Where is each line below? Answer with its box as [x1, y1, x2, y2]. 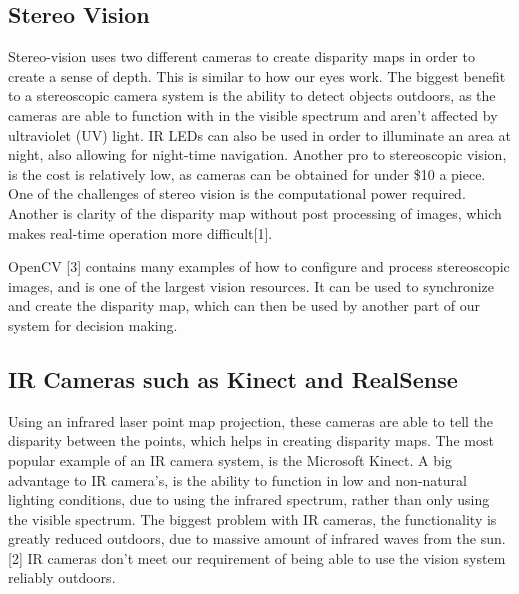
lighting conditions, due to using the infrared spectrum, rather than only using [8, 489, 490, 510]
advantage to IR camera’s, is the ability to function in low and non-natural [8, 469, 467, 490]
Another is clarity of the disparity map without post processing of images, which [8, 202, 502, 223]
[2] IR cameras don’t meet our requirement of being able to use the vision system [8, 547, 506, 568]
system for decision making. [8, 314, 178, 335]
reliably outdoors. [8, 567, 116, 588]
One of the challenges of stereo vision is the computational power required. [8, 183, 466, 204]
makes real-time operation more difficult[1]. [8, 222, 273, 243]
